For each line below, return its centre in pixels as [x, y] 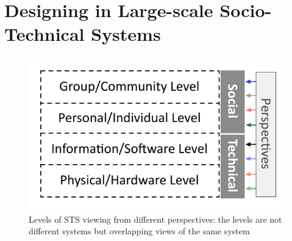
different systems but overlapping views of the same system [139, 231]
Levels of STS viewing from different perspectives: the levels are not [155, 219]
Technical [45, 34]
